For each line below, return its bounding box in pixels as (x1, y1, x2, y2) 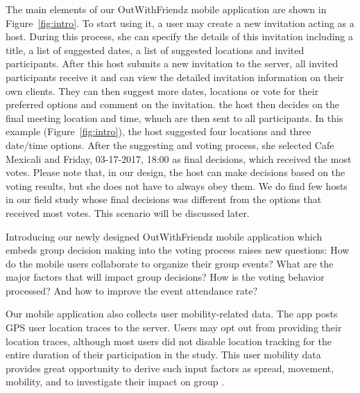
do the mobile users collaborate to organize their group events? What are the (6, 256, 334, 270)
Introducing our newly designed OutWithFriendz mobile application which (6, 229, 323, 243)
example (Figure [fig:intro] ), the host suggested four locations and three (6, 124, 311, 139)
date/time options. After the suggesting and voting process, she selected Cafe (6, 137, 334, 152)
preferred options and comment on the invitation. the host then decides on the (6, 97, 340, 112)
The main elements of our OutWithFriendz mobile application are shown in (6, 2, 327, 16)
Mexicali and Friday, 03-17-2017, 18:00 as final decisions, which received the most (6, 151, 352, 166)
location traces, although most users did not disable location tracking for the (6, 333, 332, 348)
